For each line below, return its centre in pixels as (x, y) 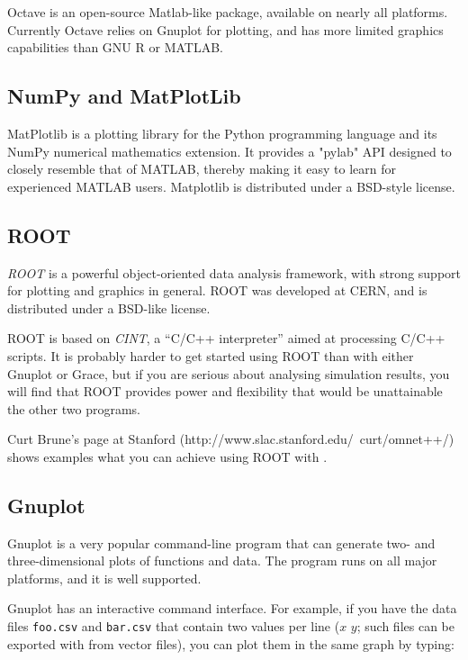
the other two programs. (74, 408)
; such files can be (405, 626)
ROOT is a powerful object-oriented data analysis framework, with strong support (234, 272)
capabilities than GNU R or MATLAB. (115, 47)
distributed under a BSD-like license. (109, 307)
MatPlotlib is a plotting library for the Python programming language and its (222, 133)
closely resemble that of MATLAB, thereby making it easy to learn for (202, 169)
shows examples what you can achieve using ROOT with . (167, 456)
